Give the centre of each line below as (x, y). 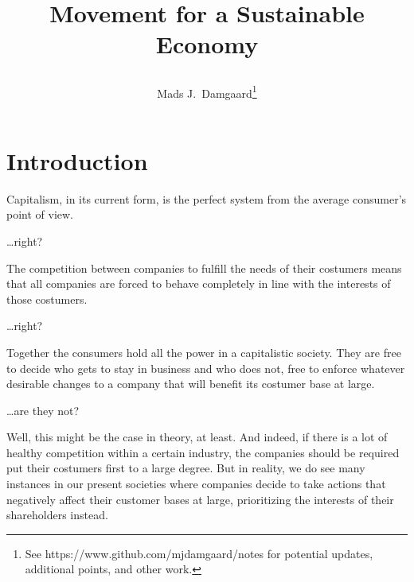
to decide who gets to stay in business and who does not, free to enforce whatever (206, 368)
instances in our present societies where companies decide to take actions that (196, 484)
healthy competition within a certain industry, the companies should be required (203, 452)
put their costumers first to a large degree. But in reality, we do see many (186, 468)
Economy (207, 44)
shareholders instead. (57, 515)
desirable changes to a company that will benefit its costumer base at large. (191, 384)
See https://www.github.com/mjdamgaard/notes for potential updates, (199, 553)
